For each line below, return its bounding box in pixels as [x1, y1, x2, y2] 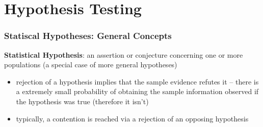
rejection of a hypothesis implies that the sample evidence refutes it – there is [16, 76, 259, 87]
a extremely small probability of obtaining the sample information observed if [16, 86, 259, 97]
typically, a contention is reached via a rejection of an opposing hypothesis [16, 113, 249, 123]
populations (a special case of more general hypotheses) [4, 59, 177, 70]
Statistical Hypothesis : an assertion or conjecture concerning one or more [4, 49, 243, 60]
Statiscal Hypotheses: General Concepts [4, 29, 172, 42]
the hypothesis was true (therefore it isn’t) [16, 96, 149, 106]
